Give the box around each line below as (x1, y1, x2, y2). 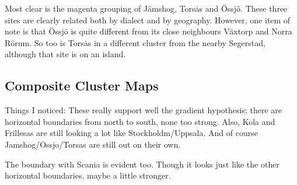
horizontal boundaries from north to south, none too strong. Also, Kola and (5, 115, 275, 127)
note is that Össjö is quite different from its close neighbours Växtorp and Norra (5, 25, 292, 37)
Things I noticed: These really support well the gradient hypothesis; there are (5, 104, 282, 116)
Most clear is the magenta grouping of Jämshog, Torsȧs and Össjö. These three (5, 2, 288, 14)
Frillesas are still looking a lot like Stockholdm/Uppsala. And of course (5, 127, 258, 139)
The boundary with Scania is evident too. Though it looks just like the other (5, 158, 279, 170)
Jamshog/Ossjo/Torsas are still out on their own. (5, 138, 181, 150)
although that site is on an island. (5, 48, 126, 60)
